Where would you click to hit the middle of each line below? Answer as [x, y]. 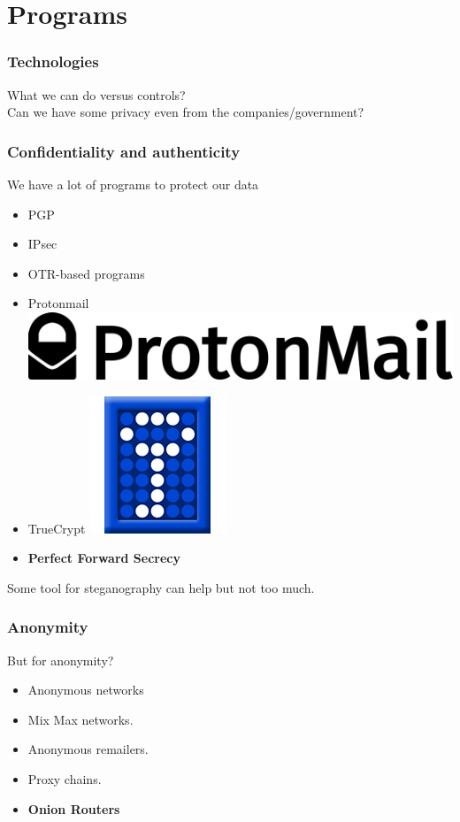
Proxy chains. [65, 778]
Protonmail [58, 303]
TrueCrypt [57, 528]
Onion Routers [74, 808]
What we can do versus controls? [96, 94]
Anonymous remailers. [88, 749]
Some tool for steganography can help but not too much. [161, 587]
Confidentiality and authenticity [124, 151]
